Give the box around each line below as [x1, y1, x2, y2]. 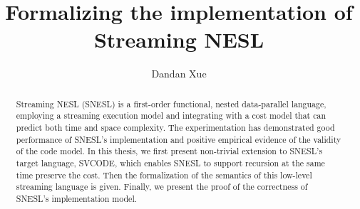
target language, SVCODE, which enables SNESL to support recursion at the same [16, 156, 325, 168]
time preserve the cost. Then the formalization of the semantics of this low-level [16, 168, 312, 181]
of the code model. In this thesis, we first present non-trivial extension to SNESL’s [16, 145, 323, 157]
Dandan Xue [151, 66, 207, 81]
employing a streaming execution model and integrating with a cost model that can [16, 109, 326, 122]
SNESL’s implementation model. [16, 192, 137, 204]
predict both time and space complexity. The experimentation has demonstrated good [16, 122, 335, 134]
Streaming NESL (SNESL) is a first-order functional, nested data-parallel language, [16, 97, 326, 109]
